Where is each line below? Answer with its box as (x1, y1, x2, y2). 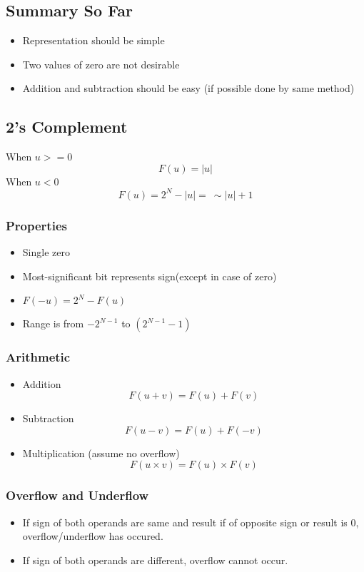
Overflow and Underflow (6, 486, 149, 504)
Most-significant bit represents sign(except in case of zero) (22, 268, 277, 283)
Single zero (22, 245, 70, 260)
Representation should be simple (22, 33, 165, 48)
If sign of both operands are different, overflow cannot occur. (22, 552, 288, 567)
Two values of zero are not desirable (22, 56, 180, 71)
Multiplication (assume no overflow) (22, 445, 180, 460)
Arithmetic (6, 348, 71, 366)
